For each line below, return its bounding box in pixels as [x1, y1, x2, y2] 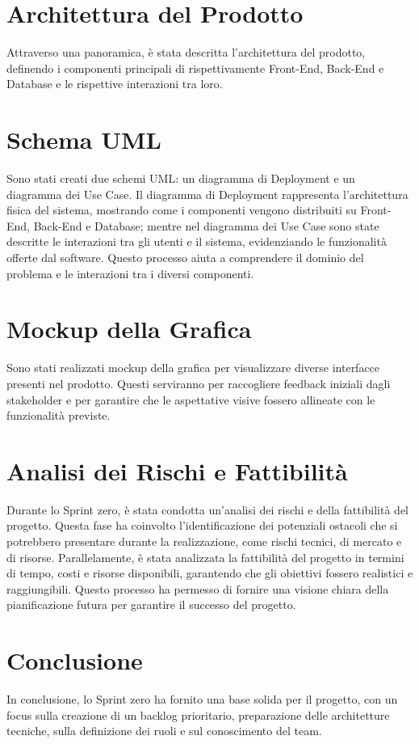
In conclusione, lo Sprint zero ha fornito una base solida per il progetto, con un [6, 691, 398, 708]
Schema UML [6, 123, 161, 156]
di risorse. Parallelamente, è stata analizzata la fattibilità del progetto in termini [6, 548, 404, 565]
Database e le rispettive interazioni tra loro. [6, 75, 223, 92]
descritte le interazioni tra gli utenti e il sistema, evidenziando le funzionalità [6, 233, 387, 250]
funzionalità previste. [6, 407, 111, 424]
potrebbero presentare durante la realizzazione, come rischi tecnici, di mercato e [6, 533, 402, 549]
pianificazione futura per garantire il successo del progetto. [6, 596, 296, 613]
